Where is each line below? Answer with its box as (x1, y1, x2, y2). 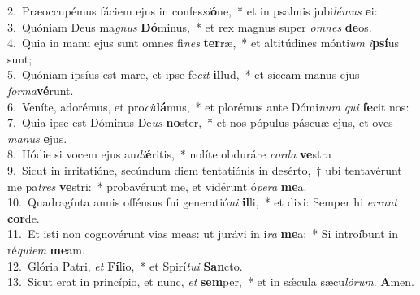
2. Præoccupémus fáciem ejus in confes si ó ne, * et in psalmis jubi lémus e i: (7, 2, 378, 19)
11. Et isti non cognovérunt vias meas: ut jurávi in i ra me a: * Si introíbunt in (7, 225, 399, 242)
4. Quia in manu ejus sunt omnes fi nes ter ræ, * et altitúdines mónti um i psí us (7, 34, 400, 51)
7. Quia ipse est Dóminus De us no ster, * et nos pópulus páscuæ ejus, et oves (7, 114, 393, 131)
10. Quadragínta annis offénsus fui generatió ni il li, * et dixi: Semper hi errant (7, 193, 397, 210)
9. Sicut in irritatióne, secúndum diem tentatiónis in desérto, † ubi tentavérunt (7, 161, 402, 178)
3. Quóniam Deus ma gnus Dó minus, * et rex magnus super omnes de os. (7, 18, 372, 35)
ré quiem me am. (7, 241, 85, 258)
